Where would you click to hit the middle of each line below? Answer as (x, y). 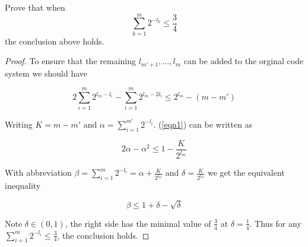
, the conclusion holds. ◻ (103, 235)
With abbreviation (38, 172)
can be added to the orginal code (244, 61)
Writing (19, 124)
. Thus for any (275, 223)
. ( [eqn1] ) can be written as (203, 124)
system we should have (46, 73)
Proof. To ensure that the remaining (70, 61)
